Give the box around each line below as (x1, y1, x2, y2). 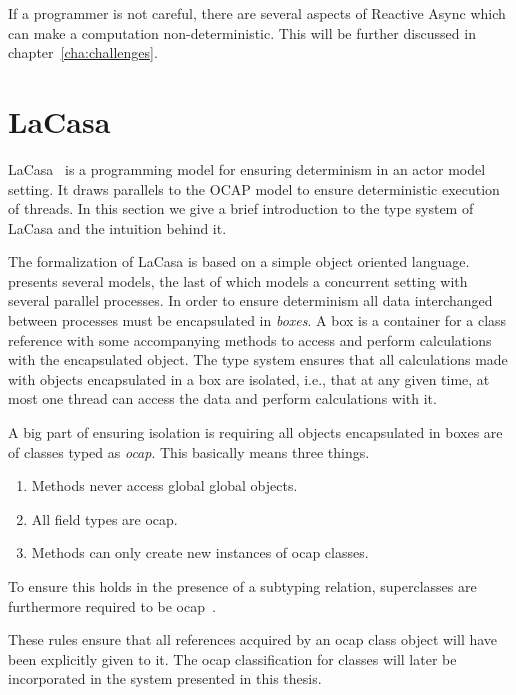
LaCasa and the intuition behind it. (8, 217, 227, 238)
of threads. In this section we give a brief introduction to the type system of (8, 198, 474, 219)
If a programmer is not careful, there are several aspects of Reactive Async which (8, 3, 506, 23)
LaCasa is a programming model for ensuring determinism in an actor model (8, 158, 486, 179)
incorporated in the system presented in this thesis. (8, 668, 322, 689)
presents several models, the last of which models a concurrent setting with (8, 270, 468, 291)
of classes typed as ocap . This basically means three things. (8, 441, 370, 462)
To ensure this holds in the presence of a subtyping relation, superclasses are (8, 576, 477, 596)
